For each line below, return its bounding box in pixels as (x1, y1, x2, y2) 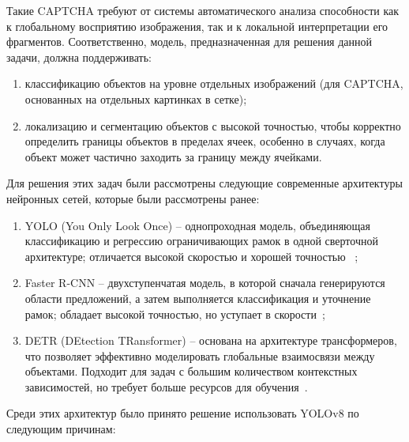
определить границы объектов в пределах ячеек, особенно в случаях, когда (24, 133, 385, 149)
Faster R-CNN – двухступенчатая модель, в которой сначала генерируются (24, 274, 385, 291)
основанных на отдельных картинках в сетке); (24, 90, 247, 107)
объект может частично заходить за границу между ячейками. (24, 148, 322, 164)
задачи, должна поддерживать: (6, 48, 152, 65)
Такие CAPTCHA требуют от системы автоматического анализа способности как (6, 2, 400, 18)
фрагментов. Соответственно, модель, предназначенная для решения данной (6, 33, 373, 50)
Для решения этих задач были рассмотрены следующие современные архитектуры (6, 175, 403, 191)
